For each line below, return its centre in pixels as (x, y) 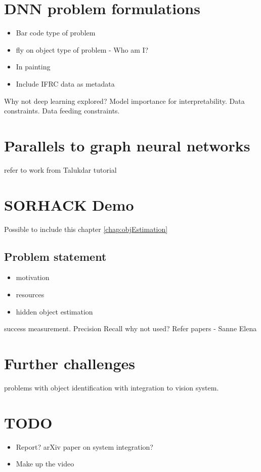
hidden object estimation (54, 311)
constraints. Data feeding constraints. (62, 111)
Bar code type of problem (56, 33)
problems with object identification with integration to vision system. (112, 387)
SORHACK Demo (69, 204)
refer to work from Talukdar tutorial (60, 169)
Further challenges (70, 363)
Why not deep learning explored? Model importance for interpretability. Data (124, 101)
